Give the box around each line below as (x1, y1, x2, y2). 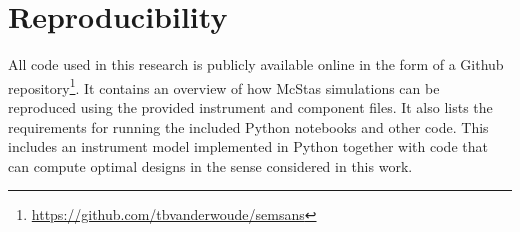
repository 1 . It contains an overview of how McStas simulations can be (8, 74, 440, 98)
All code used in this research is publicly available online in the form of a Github (8, 54, 504, 75)
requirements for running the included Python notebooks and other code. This (8, 116, 489, 137)
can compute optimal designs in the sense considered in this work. (8, 155, 413, 176)
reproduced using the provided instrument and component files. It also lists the (8, 96, 493, 117)
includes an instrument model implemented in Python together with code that (8, 136, 488, 157)
